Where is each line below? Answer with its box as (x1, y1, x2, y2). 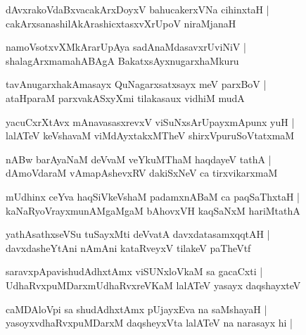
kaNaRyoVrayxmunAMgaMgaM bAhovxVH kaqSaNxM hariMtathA (6, 203, 300, 217)
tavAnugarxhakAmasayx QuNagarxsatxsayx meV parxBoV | (6, 77, 267, 91)
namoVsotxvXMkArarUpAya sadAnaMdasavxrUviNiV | (6, 39, 246, 54)
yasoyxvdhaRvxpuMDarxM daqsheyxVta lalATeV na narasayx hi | (6, 315, 293, 330)
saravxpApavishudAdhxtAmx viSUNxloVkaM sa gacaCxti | (6, 264, 263, 279)
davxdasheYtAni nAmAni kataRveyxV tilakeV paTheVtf (6, 240, 251, 255)
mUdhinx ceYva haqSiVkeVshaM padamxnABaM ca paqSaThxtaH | (6, 189, 300, 203)
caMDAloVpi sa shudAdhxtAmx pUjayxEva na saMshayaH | (6, 301, 267, 316)
